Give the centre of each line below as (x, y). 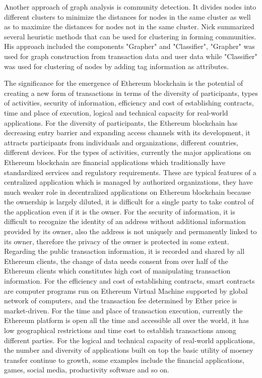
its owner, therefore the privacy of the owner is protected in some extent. (117, 241)
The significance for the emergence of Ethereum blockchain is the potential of (124, 83)
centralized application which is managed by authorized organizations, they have (128, 182)
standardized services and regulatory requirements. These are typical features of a (130, 172)
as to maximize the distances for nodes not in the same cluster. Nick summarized (129, 26)
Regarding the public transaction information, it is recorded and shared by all (124, 251)
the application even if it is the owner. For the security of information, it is (120, 211)
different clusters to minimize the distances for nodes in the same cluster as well (127, 16)
